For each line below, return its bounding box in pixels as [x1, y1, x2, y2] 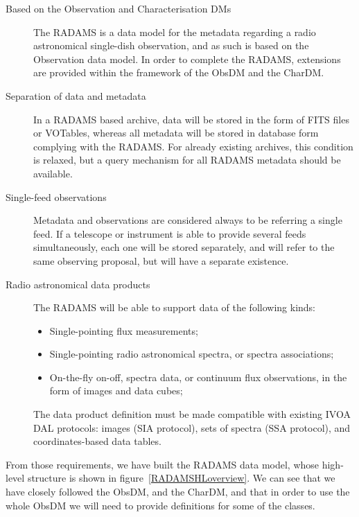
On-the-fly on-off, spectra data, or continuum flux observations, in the [49, 369, 347, 384]
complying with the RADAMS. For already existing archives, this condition [33, 139, 353, 153]
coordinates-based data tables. [33, 434, 161, 448]
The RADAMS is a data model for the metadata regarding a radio [33, 24, 316, 39]
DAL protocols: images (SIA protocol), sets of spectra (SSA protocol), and [33, 420, 351, 435]
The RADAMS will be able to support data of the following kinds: [33, 300, 316, 315]
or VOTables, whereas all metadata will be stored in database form [33, 125, 319, 140]
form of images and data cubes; [49, 383, 183, 398]
